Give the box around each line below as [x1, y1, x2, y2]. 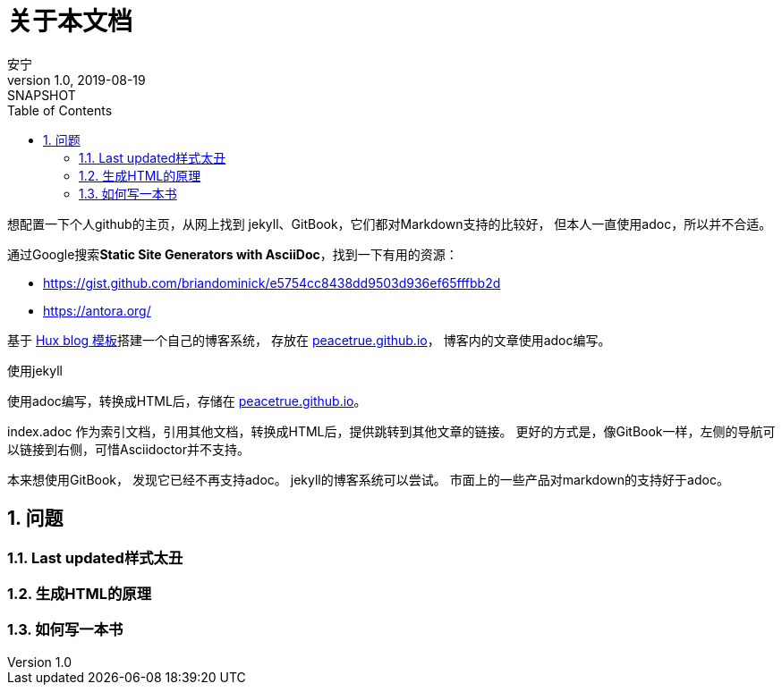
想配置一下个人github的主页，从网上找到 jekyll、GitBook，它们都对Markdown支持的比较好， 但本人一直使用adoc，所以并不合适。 [7, 215, 772, 232]
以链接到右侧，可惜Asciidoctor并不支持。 [7, 441, 250, 457]
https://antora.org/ [43, 302, 151, 318]
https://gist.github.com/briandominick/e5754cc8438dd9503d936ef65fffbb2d [43, 274, 501, 291]
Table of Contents [7, 102, 113, 118]
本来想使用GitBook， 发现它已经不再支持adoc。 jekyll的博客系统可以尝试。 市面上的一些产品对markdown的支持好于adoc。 [7, 471, 729, 487]
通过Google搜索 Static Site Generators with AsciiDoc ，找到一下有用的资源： [7, 246, 458, 262]
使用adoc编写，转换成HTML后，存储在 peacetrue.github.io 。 [7, 392, 367, 409]
